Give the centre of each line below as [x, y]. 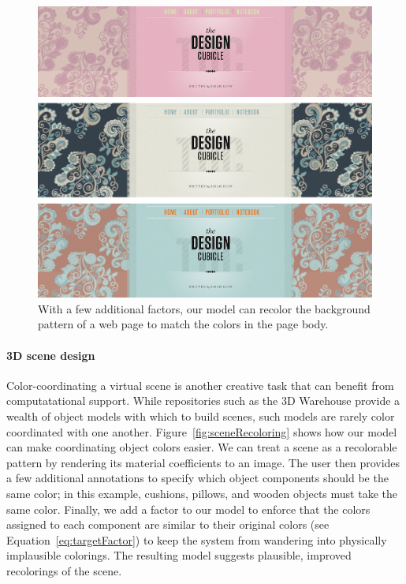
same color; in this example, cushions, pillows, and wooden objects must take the [202, 494]
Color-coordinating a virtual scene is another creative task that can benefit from [200, 385]
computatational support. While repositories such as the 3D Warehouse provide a [203, 401]
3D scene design [51, 355]
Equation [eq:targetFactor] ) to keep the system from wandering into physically [197, 539]
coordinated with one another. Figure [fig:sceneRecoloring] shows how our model [202, 431]
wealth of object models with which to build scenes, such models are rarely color [201, 416]
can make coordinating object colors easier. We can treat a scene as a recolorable [202, 447]
